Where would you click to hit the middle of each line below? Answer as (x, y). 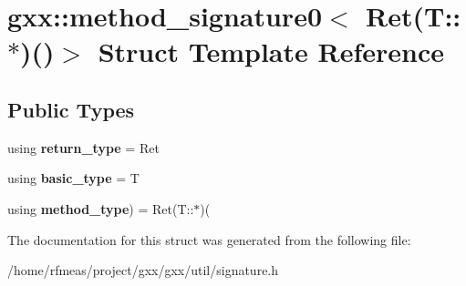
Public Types (71, 109)
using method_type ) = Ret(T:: (101, 208)
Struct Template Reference (271, 51)
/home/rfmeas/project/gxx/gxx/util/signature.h (143, 270)
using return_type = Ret (83, 147)
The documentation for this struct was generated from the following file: (209, 239)
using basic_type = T (73, 178)
